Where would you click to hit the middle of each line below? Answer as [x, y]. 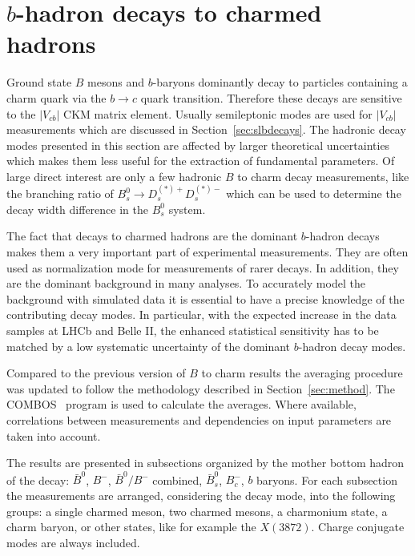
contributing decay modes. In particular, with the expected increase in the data [201, 314]
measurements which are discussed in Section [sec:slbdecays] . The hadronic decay [206, 129]
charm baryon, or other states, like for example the [131, 527]
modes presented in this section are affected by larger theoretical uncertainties [198, 145]
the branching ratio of [60, 193]
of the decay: [38, 479]
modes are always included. [73, 542]
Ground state [39, 82]
